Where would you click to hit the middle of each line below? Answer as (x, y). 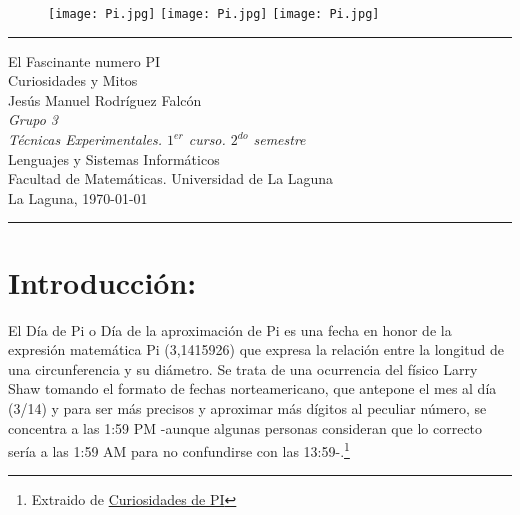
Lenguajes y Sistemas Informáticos (114, 158)
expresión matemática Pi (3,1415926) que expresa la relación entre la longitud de (256, 349)
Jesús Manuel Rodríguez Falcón (105, 99)
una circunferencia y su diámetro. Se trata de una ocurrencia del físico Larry (243, 368)
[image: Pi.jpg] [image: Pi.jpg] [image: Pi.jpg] (214, 14)
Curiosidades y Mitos (73, 80)
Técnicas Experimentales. (85, 139)
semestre (279, 139)
